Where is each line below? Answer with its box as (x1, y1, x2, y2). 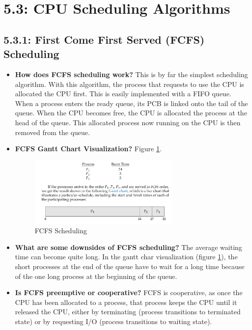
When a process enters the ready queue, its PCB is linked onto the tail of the (15, 98, 248, 108)
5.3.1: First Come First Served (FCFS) (3, 31, 205, 47)
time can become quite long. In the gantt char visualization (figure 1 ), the (15, 251, 238, 262)
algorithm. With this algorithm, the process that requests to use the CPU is (15, 79, 244, 89)
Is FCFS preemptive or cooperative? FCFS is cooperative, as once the (15, 287, 243, 298)
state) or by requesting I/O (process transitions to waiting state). (15, 316, 212, 326)
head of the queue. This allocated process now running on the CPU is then (15, 117, 241, 127)
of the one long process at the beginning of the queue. (15, 271, 177, 281)
